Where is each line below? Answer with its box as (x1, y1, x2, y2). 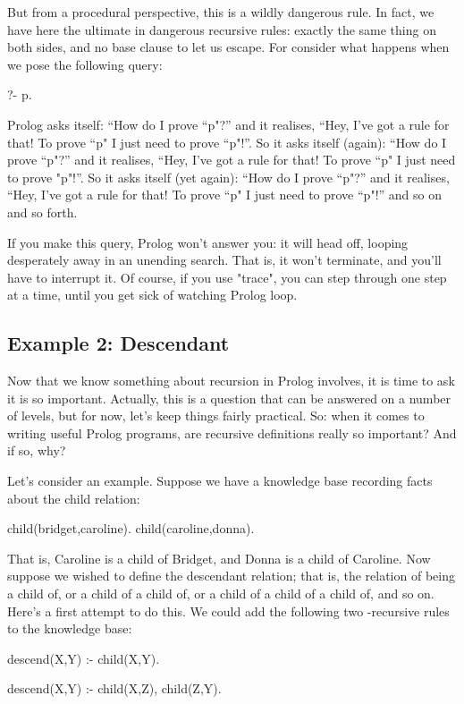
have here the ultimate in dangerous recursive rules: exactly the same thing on (7, 20, 436, 38)
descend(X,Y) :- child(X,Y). (7, 649, 160, 667)
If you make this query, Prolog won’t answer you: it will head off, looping (7, 233, 409, 251)
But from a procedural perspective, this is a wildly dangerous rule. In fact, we (7, 3, 434, 21)
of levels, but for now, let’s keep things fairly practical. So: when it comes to (7, 406, 425, 425)
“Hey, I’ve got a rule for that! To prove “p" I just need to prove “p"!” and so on (7, 185, 442, 204)
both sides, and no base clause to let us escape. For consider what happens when (7, 38, 450, 56)
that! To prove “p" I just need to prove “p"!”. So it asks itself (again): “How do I (7, 132, 447, 151)
